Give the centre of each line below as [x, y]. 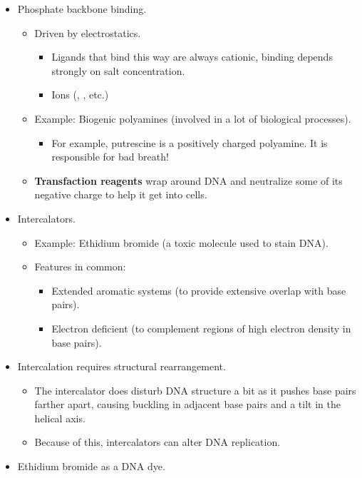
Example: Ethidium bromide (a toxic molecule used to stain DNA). [181, 242]
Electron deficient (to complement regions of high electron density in [201, 328]
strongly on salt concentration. [118, 70]
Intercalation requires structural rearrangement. [121, 366]
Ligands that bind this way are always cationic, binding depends [192, 57]
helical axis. [60, 418]
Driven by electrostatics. [88, 32]
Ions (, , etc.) [80, 95]
